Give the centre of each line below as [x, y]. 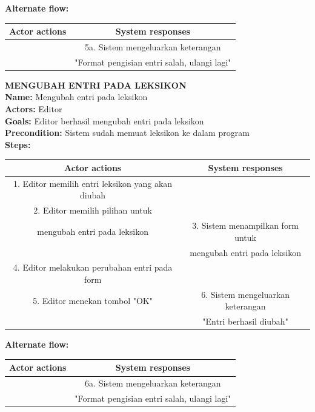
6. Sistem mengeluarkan [246, 294]
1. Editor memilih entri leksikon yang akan [93, 183]
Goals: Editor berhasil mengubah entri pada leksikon [104, 120]
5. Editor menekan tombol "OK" [93, 300]
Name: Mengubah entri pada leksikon [76, 97]
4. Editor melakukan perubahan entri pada [93, 267]
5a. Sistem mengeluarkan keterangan [153, 46]
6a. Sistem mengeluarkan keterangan [153, 383]
